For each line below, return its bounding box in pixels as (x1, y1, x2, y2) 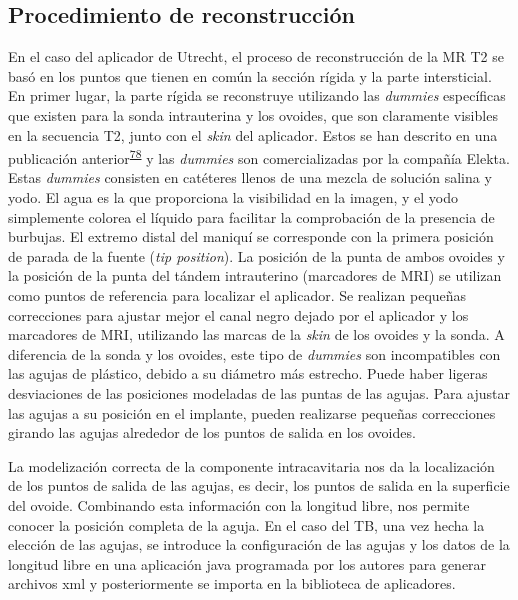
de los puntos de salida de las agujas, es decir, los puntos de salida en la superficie (8, 475, 510, 496)
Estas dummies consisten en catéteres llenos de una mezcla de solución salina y (8, 167, 492, 188)
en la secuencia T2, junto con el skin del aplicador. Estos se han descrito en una (8, 124, 498, 145)
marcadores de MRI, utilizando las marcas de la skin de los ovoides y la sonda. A (8, 324, 505, 345)
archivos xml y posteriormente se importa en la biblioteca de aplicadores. (8, 573, 456, 594)
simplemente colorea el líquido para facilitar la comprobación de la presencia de (8, 206, 495, 227)
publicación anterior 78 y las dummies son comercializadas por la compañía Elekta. (8, 145, 510, 168)
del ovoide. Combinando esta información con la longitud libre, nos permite (8, 494, 470, 515)
